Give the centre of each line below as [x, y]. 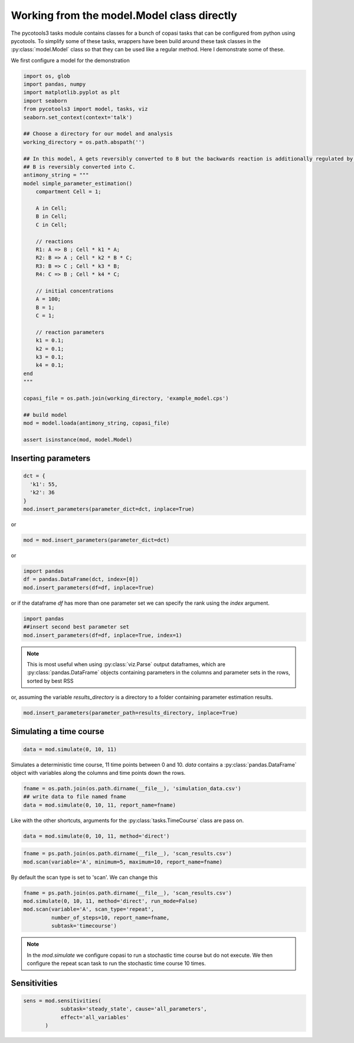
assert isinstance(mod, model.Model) [78, 439]
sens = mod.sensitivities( [62, 1001]
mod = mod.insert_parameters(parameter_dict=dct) [96, 540]
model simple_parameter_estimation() [78, 183]
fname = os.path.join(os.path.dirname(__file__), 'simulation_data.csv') [132, 788]
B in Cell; [51, 216]
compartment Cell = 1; [68, 192]
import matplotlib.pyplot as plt [72, 92]
